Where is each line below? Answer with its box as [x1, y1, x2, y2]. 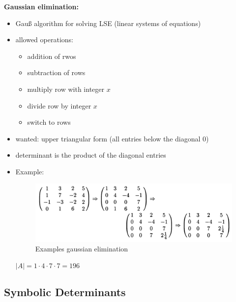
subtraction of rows [27, 67, 86, 78]
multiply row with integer [27, 83, 105, 94]
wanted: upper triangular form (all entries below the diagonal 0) [15, 133, 209, 143]
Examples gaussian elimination [35, 244, 128, 254]
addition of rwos [27, 51, 76, 61]
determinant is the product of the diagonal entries [15, 150, 166, 160]
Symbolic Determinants [4, 284, 126, 299]
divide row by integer [27, 100, 91, 110]
